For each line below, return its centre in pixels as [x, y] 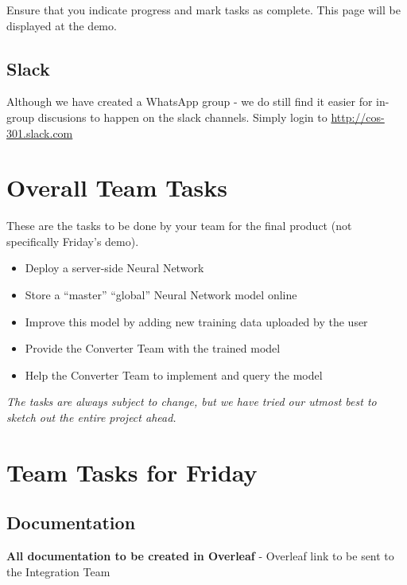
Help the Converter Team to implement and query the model [174, 374]
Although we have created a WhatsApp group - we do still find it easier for [190, 101]
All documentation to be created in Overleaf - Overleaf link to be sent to [200, 556]
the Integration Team [58, 571]
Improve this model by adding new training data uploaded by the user [196, 321]
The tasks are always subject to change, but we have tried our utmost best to [192, 402]
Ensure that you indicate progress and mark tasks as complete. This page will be [203, 10]
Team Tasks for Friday [132, 472]
